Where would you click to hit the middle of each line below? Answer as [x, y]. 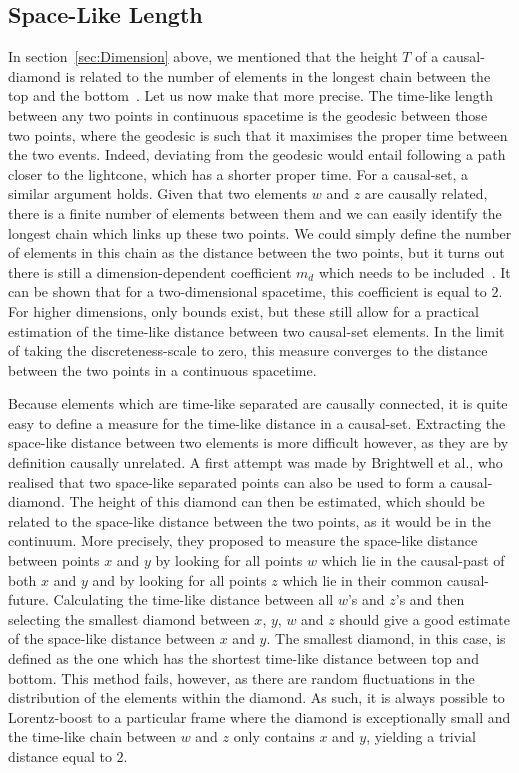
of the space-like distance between [112, 638]
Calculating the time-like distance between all [193, 599]
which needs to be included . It [414, 271]
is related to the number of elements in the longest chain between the [278, 75]
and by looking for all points [179, 579]
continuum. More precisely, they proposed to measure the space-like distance [243, 540]
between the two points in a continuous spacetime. [162, 369]
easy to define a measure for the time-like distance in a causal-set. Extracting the [257, 422]
